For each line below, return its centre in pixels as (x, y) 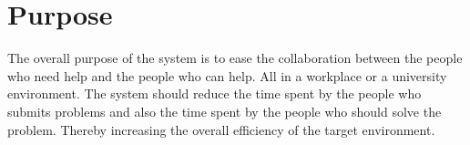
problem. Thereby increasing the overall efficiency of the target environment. (221, 129)
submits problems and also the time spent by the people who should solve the (225, 111)
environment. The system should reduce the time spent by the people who (215, 93)
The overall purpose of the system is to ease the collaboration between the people (235, 58)
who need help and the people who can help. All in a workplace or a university (227, 75)
